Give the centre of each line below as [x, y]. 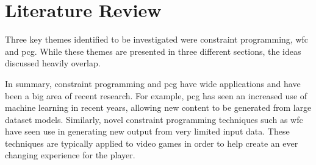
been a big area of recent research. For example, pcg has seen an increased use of [156, 95]
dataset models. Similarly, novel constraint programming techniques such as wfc [154, 119]
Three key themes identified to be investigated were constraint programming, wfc [156, 39]
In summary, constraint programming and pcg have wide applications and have [153, 83]
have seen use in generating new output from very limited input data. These [147, 131]
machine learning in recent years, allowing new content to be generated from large [158, 107]
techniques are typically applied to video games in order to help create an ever [152, 143]
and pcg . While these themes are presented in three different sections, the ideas [153, 51]
